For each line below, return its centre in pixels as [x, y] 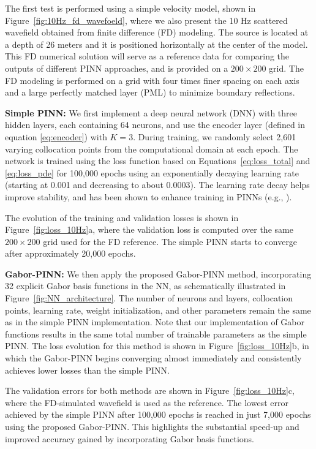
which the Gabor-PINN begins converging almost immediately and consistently [153, 358]
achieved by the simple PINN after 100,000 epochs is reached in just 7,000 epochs [158, 414]
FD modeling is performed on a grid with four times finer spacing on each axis [152, 80]
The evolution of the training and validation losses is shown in [122, 217]
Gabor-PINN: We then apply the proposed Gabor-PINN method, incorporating [158, 274]
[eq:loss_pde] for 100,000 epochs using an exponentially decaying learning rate [152, 172]
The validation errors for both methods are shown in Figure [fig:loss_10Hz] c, [150, 391]
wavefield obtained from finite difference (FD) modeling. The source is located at [157, 32]
